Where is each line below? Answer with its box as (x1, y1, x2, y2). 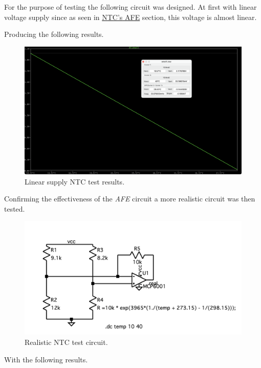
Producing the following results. (4, 29, 104, 39)
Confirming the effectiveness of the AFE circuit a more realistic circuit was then (4, 193, 255, 204)
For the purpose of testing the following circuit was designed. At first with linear (4, 2, 257, 12)
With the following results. (4, 354, 88, 364)
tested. (4, 203, 25, 214)
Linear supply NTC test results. (25, 176, 125, 187)
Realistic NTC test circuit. (25, 336, 108, 347)
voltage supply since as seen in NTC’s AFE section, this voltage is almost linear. (4, 11, 257, 22)
